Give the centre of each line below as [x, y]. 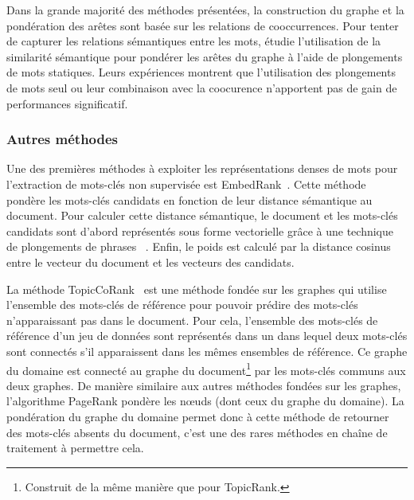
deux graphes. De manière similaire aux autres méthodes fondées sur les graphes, [204, 385]
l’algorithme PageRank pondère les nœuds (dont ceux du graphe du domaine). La [205, 401]
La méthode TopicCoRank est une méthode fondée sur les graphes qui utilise [197, 289]
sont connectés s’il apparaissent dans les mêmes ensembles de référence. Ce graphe [207, 351]
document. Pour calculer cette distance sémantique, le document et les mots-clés [202, 215]
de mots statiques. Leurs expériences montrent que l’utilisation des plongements [201, 72]
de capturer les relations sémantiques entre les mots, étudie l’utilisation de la [194, 41]
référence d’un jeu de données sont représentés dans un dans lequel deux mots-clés [207, 336]
